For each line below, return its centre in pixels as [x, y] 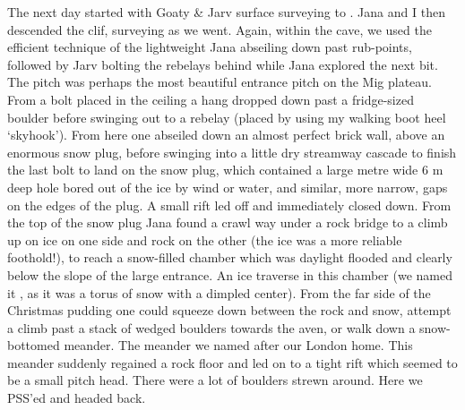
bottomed [34, 345]
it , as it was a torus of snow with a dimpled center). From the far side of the [219, 292]
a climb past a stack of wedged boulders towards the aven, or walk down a [211, 327]
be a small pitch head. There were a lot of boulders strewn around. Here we [215, 380]
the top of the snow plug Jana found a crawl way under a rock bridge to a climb [228, 222]
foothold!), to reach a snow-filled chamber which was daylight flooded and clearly [230, 257]
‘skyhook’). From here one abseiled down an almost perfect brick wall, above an [226, 135]
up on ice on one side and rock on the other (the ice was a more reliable [205, 239]
